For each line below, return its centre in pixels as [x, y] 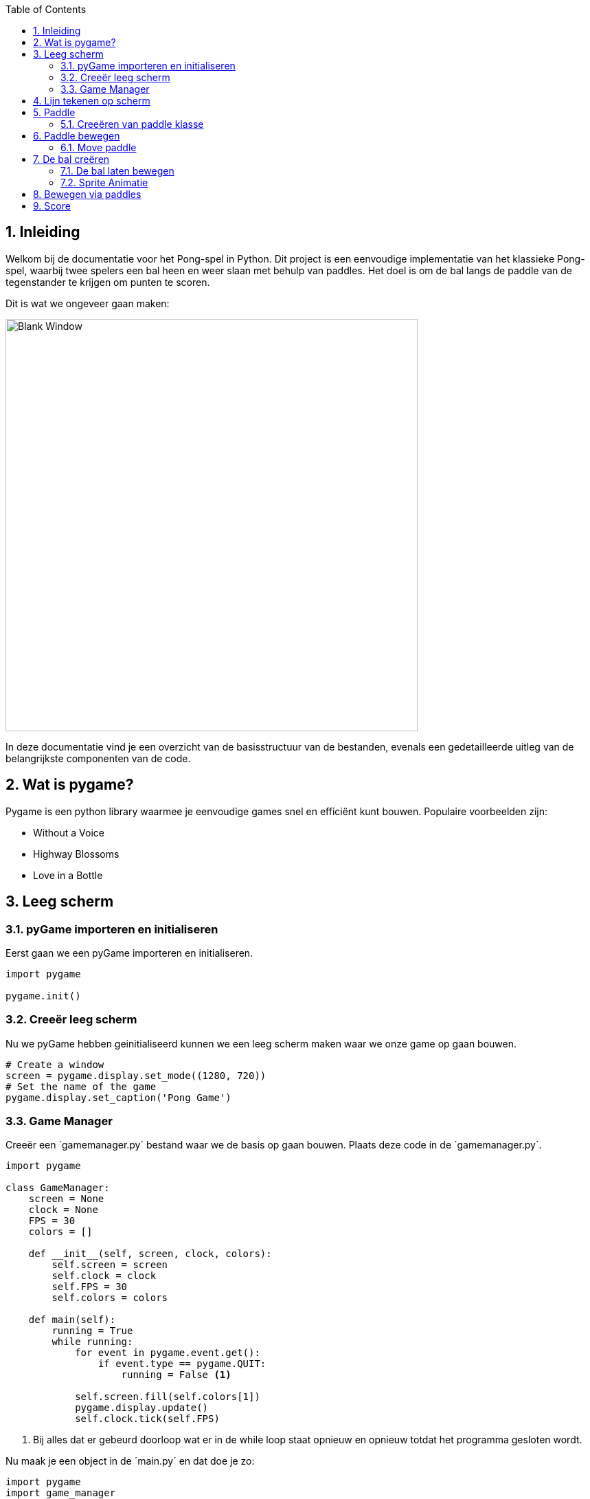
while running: [92, 1342]
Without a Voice [69, 832]
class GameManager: [58, 1188]
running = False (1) [176, 1375]
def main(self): [72, 1320]
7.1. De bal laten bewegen [117, 171]
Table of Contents [46, 9]
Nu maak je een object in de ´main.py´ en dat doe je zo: [130, 1461]
